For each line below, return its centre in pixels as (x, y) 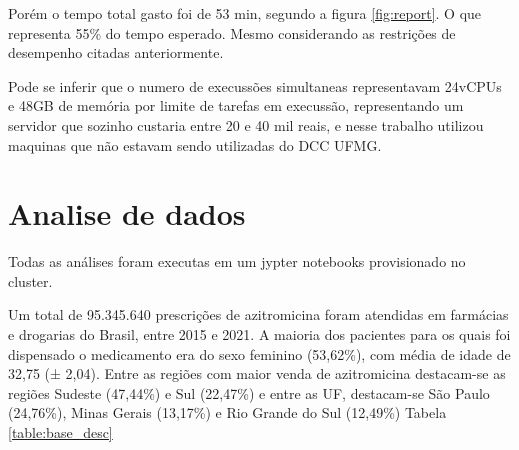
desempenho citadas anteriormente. (116, 52)
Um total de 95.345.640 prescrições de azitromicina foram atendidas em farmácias (258, 314)
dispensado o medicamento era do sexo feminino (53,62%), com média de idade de (259, 353)
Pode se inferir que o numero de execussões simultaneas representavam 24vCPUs (255, 85)
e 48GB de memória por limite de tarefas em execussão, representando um (236, 105)
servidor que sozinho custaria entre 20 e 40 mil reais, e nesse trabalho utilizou (246, 124)
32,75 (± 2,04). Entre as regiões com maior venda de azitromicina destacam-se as (257, 373)
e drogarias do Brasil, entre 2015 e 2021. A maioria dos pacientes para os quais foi (259, 334)
